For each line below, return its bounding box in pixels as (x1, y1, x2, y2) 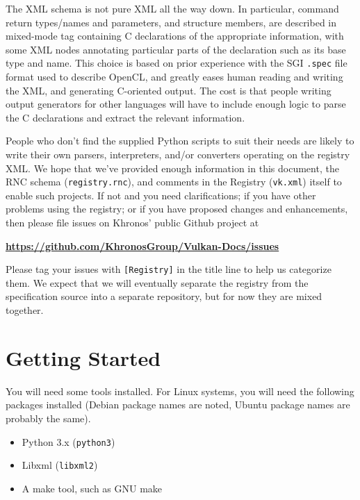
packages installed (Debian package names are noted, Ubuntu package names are (6, 397, 350, 412)
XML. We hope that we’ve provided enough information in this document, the (6, 160, 339, 175)
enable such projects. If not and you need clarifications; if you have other (6, 187, 316, 202)
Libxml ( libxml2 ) (22, 458, 98, 472)
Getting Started (6, 343, 161, 372)
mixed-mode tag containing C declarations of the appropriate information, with (6, 28, 344, 43)
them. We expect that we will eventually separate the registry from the (6, 275, 309, 290)
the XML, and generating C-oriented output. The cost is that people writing (6, 83, 332, 97)
